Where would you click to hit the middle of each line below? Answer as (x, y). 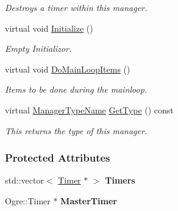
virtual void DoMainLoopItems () (68, 69)
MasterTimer (89, 200)
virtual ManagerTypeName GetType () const (89, 109)
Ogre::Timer (28, 200)
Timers (120, 180)
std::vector (24, 180)
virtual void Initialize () (49, 28)
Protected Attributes (58, 158)
